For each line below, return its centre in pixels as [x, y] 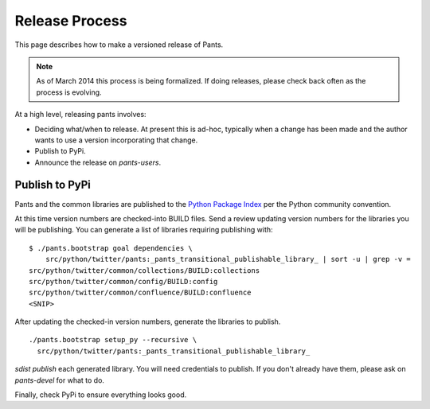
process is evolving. [69, 92]
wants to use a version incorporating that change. [116, 140]
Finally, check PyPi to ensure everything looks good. [101, 395]
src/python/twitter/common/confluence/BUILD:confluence [140, 293]
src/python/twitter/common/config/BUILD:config [123, 281]
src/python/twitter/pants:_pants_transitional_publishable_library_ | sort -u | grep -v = [228, 259]
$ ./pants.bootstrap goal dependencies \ [111, 248]
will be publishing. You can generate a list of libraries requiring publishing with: [144, 230]
